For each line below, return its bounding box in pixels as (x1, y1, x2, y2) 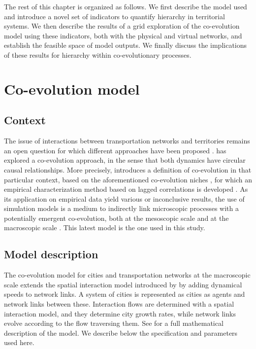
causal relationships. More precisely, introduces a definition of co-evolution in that (4, 164, 252, 174)
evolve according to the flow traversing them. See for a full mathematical (4, 318, 224, 328)
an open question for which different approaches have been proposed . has (4, 145, 226, 155)
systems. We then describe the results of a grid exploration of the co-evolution (4, 21, 240, 31)
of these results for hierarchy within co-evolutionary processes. (4, 49, 192, 60)
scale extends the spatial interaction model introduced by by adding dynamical (4, 279, 242, 289)
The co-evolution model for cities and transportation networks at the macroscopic (4, 270, 251, 280)
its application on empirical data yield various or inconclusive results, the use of (4, 193, 245, 204)
